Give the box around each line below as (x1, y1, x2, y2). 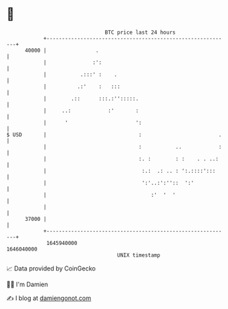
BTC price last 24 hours (104, 29, 176, 36)
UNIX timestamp (117, 251, 161, 259)
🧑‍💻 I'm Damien (6, 280, 49, 288)
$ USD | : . (6, 131, 223, 138)
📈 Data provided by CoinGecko (6, 264, 96, 273)
